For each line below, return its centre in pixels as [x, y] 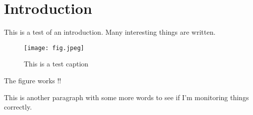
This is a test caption [56, 64]
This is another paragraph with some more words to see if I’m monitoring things [126, 97]
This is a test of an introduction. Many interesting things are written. [110, 32]
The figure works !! [33, 80]
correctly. [18, 107]
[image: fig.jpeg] [54, 48]
